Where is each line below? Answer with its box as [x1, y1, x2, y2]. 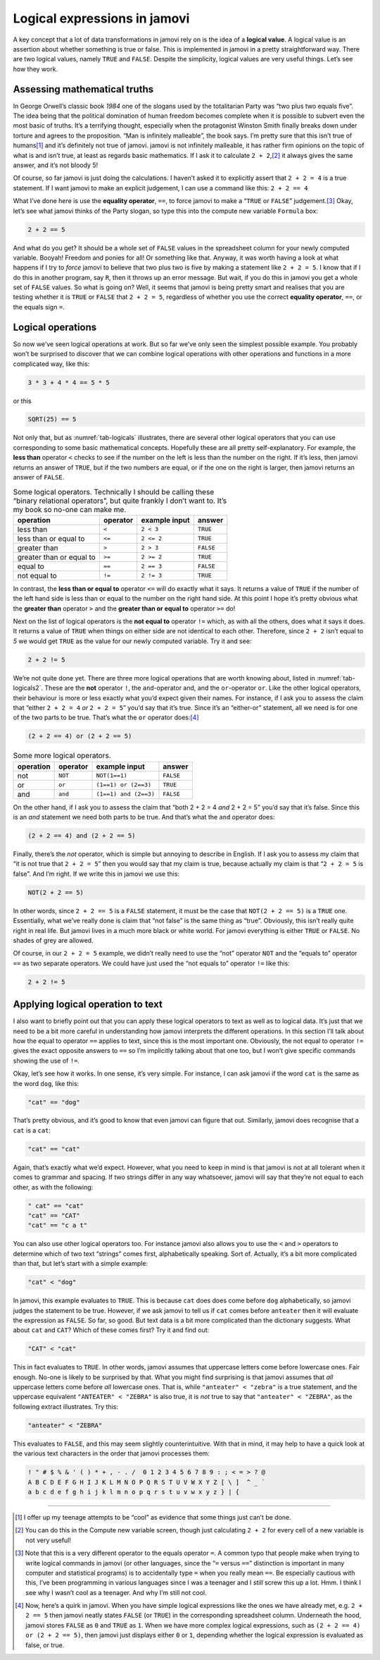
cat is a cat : [13, 1125, 51, 1135]
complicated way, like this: [13, 360, 90, 368]
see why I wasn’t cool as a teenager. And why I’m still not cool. [25, 1588, 207, 1597]
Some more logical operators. [13, 751, 112, 761]
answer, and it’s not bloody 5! [13, 161, 99, 169]
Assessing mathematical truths [13, 83, 154, 95]
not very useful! [25, 1536, 72, 1544]
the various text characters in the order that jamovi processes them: [13, 1449, 210, 1458]
